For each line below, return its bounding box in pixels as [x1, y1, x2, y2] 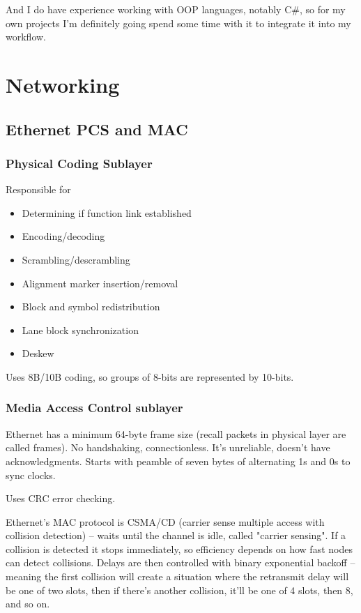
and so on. [6, 596, 50, 611]
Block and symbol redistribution [22, 299, 160, 314]
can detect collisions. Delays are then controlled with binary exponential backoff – [6, 555, 355, 570]
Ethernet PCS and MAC [6, 118, 188, 139]
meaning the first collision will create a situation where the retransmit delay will [6, 569, 349, 584]
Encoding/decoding [22, 229, 105, 243]
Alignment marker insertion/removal [22, 275, 178, 290]
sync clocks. [6, 467, 56, 482]
